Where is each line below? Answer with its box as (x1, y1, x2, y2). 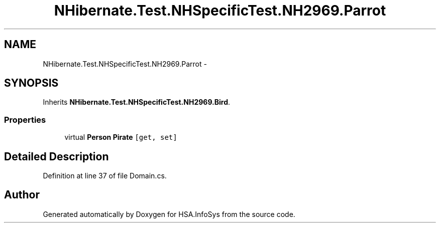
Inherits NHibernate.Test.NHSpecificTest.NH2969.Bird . (43, 98, 231, 107)
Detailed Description (4, 150, 109, 163)
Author (4, 188, 40, 201)
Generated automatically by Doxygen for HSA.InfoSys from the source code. (43, 209, 295, 218)
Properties (4, 114, 46, 125)
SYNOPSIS (4, 77, 59, 90)
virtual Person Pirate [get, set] (64, 133, 177, 142)
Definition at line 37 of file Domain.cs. (43, 171, 167, 180)
